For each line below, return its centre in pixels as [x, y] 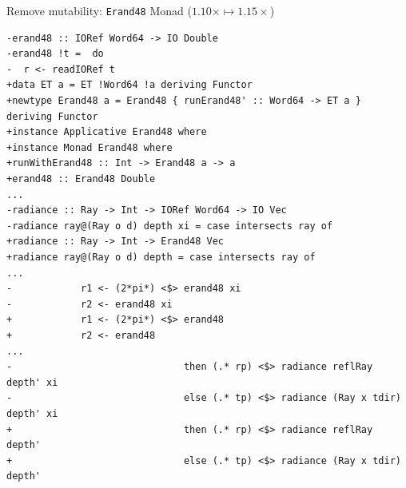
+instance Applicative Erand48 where [107, 132]
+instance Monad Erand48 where [90, 147]
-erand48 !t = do [55, 54]
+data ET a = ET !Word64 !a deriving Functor [129, 85]
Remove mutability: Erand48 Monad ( [99, 10]
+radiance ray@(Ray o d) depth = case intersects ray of [161, 257]
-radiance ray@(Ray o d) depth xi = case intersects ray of [170, 226]
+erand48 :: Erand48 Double [81, 179]
